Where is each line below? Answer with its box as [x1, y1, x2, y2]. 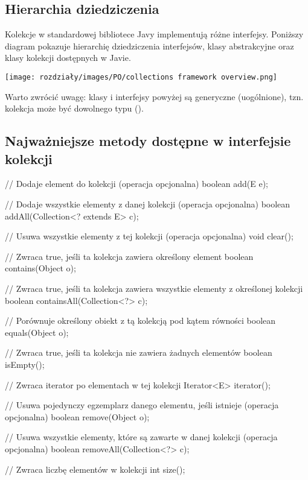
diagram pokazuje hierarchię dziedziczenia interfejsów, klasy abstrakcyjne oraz [5, 39, 294, 52]
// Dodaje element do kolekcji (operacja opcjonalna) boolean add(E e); [5, 177, 269, 190]
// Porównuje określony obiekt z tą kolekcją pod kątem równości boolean [5, 314, 276, 327]
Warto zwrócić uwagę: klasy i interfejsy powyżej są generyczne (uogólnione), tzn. [5, 90, 304, 103]
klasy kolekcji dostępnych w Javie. [5, 51, 131, 64]
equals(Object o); [5, 326, 69, 338]
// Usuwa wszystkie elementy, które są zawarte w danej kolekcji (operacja [5, 431, 278, 443]
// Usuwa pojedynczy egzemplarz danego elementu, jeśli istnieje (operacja [5, 399, 279, 411]
